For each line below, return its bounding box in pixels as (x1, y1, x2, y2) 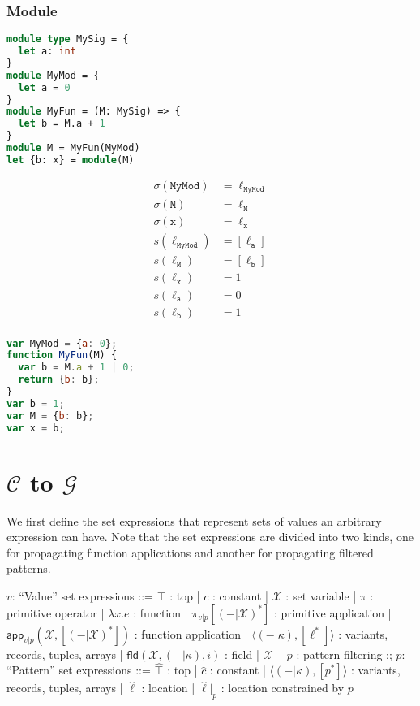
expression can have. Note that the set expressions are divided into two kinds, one (6, 528, 414, 545)
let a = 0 (18, 81, 71, 93)
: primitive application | (273, 604, 392, 621)
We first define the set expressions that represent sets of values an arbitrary (6, 512, 382, 529)
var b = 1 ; (6, 397, 65, 409)
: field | (225, 645, 259, 662)
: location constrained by (221, 679, 345, 696)
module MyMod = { (6, 69, 100, 81)
